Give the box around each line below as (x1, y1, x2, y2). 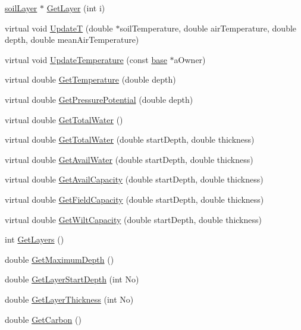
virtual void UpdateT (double (5, 21, 113, 34)
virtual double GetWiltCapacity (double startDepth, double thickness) (5, 213, 262, 225)
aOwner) (174, 53, 206, 65)
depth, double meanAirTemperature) (5, 33, 139, 46)
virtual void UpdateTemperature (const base (5, 53, 167, 65)
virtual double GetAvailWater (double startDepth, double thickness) (5, 153, 253, 165)
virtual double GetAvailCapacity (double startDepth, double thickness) (5, 173, 264, 186)
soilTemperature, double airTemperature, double (120, 21, 297, 34)
